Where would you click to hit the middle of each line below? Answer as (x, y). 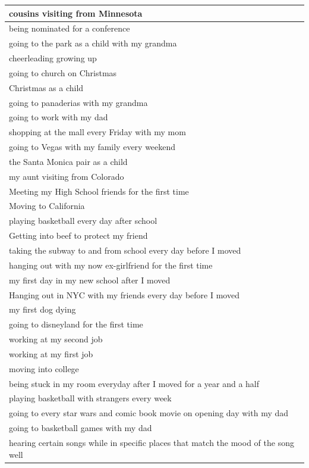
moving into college (44, 368)
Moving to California (47, 206)
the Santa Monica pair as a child (68, 161)
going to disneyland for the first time (76, 324)
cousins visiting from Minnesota (76, 13)
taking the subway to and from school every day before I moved (125, 250)
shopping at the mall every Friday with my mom (97, 132)
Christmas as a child (46, 87)
